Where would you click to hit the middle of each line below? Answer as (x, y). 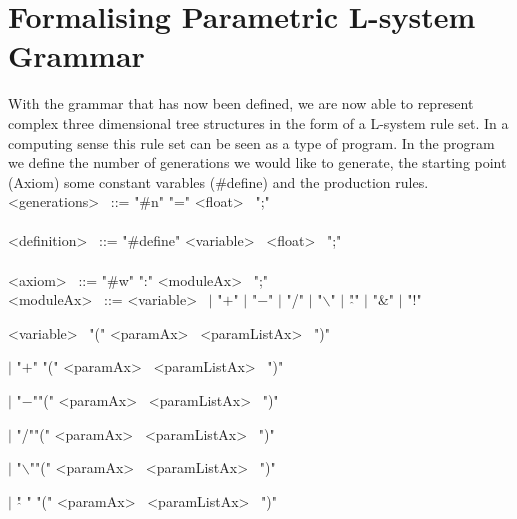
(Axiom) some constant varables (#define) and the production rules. (218, 181)
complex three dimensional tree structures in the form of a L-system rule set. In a (258, 122)
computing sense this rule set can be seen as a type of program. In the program (251, 142)
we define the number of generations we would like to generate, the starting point (257, 162)
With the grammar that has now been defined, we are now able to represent (241, 103)
